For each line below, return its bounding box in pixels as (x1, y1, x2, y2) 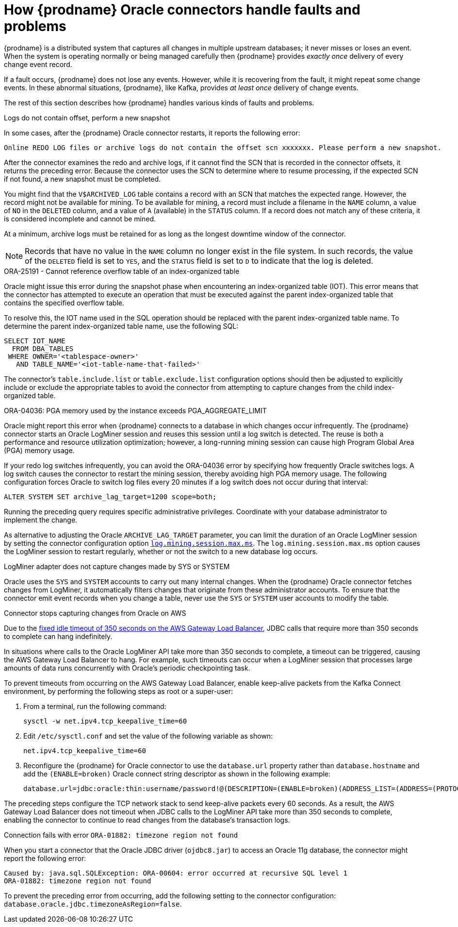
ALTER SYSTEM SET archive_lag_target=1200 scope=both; (4, 492, 217, 501)
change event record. (4, 60, 72, 68)
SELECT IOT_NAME (4, 337, 65, 345)
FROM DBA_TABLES (12, 344, 74, 353)
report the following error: (4, 854, 86, 862)
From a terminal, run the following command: (23, 702, 166, 710)
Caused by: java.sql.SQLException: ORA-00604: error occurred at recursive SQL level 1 (4, 869, 348, 877)
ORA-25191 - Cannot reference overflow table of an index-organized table (4, 267, 240, 275)
